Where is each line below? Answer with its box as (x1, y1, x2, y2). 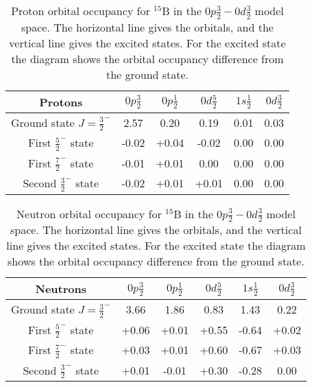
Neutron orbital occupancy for (16, 205, 162, 222)
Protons (39, 93, 83, 110)
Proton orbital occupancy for (11, 3, 150, 19)
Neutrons (35, 281, 86, 297)
